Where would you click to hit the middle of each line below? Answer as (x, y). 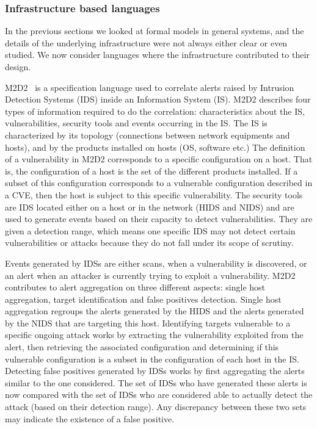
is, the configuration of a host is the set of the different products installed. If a (151, 171)
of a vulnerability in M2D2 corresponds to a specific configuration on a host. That (159, 159)
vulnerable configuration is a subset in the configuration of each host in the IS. (152, 359)
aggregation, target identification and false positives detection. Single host (143, 299)
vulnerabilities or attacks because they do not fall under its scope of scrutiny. (149, 243)
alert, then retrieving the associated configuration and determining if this (142, 347)
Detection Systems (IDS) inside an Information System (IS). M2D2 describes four (158, 99)
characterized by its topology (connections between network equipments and (148, 135)
